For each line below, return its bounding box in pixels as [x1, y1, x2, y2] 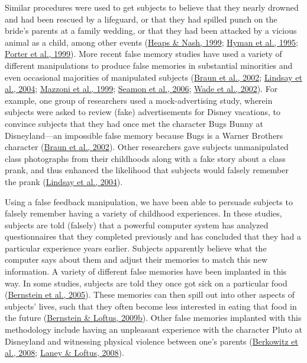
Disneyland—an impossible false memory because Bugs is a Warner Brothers [5, 129, 283, 141]
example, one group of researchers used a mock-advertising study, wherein [5, 94, 273, 106]
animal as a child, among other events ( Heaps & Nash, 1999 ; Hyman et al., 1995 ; [5, 36, 298, 48]
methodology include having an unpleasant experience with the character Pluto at [5, 323, 302, 336]
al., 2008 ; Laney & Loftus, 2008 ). [5, 346, 124, 359]
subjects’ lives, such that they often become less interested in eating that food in [5, 300, 297, 312]
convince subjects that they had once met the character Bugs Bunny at [5, 117, 263, 129]
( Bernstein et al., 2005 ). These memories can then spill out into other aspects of [5, 288, 295, 301]
